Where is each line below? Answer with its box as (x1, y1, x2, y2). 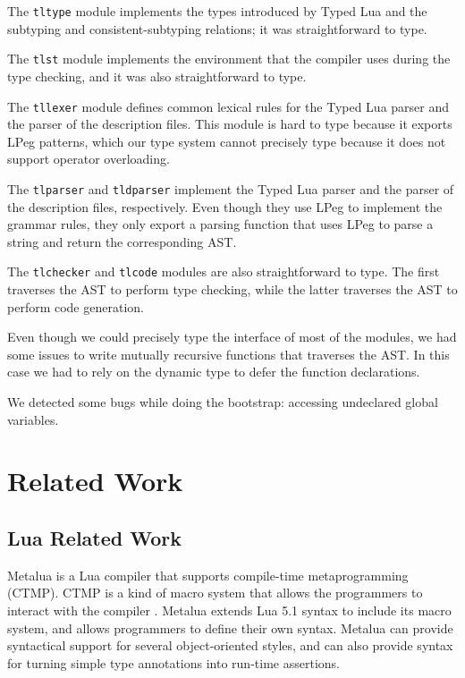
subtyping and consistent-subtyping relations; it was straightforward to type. (7, 19, 427, 38)
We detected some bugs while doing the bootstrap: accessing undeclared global (7, 393, 438, 411)
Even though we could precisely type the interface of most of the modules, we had (7, 327, 457, 346)
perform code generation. (7, 297, 144, 316)
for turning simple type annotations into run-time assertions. (7, 653, 340, 672)
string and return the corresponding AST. (7, 232, 237, 250)
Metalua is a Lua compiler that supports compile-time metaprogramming (7, 565, 409, 584)
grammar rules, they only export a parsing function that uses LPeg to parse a (7, 215, 434, 233)
